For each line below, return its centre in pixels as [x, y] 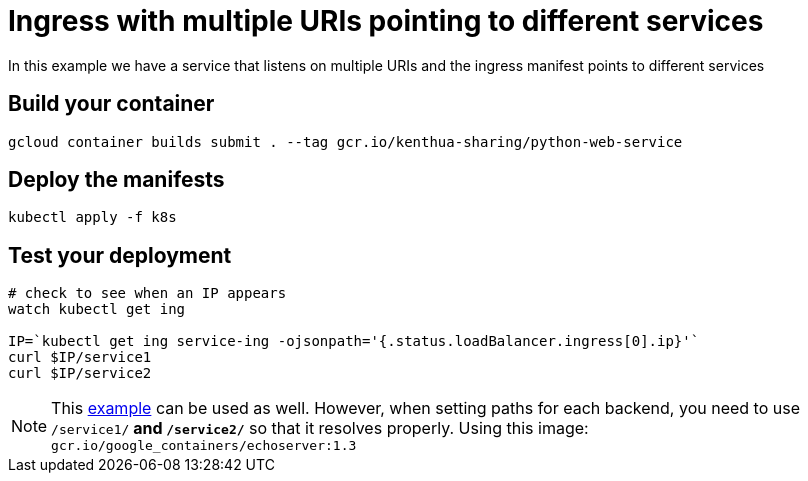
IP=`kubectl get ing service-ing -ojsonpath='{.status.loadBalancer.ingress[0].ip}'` [354, 341]
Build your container [111, 104]
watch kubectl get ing [97, 309]
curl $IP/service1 [80, 357]
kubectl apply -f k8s [92, 217]
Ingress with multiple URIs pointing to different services [386, 21]
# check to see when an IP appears [147, 293]
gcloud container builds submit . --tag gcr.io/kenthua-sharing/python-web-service [345, 141]
